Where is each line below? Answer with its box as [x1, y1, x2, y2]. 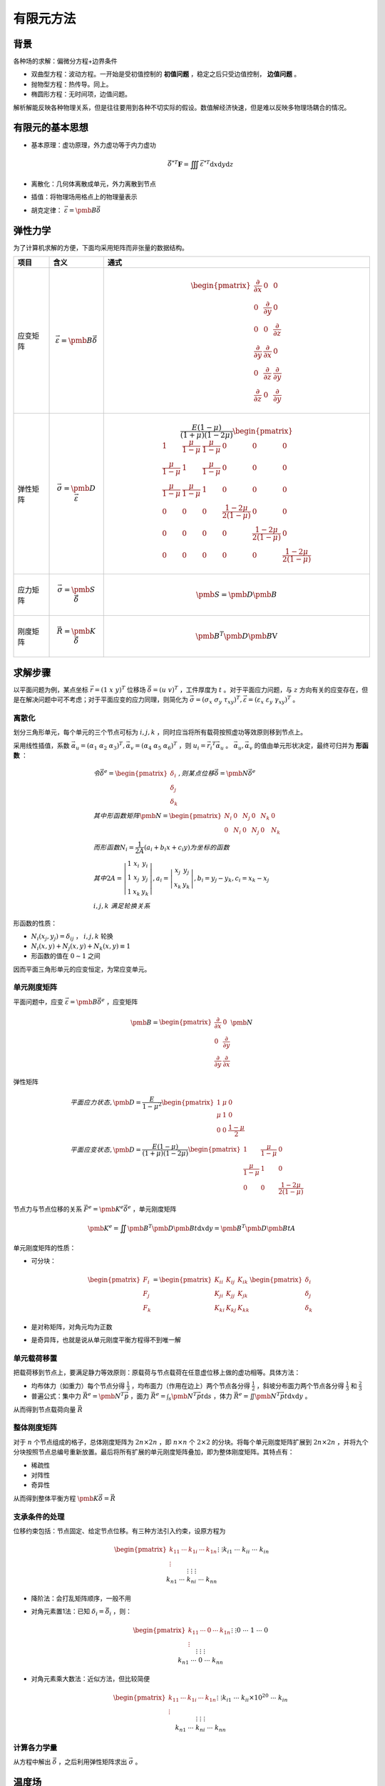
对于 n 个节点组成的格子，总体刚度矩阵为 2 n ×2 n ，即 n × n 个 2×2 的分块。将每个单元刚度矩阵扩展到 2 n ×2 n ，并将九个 [13, 1437, 369, 1446]
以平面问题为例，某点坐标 [13, 685, 88, 694]
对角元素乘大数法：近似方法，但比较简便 [31, 1675, 150, 1683]
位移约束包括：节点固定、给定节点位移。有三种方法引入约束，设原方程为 [13, 1526, 226, 1535]
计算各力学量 [13, 1742, 58, 1752]
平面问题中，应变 [13, 997, 63, 1006]
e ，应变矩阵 [101, 997, 138, 1006]
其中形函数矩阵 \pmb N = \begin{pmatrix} [93, 812, 222, 820]
